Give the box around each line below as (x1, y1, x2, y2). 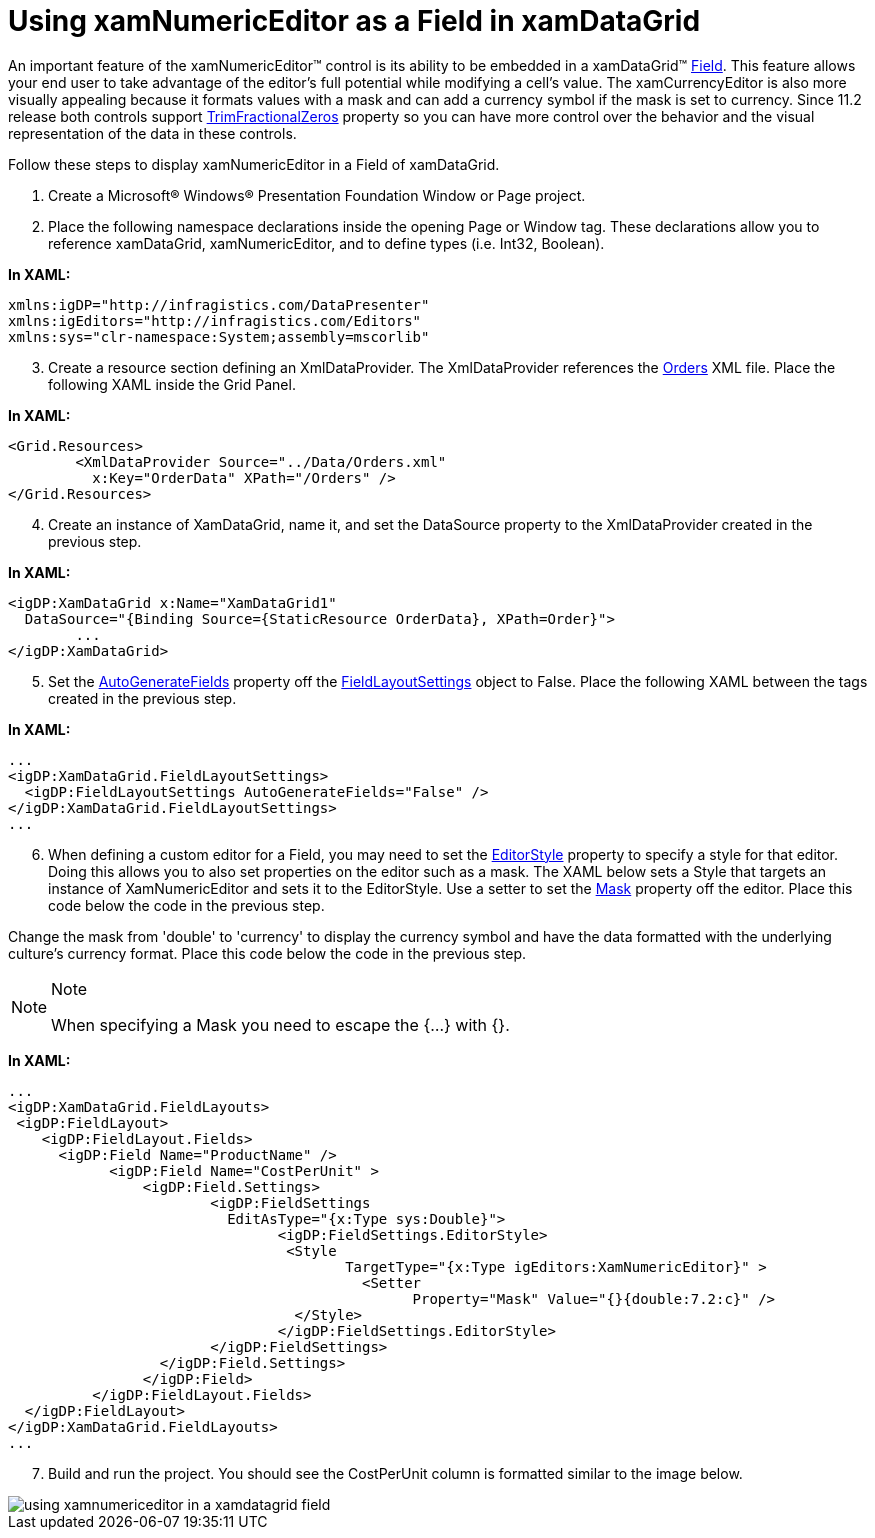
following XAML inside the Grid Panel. (48, 375, 296, 393)
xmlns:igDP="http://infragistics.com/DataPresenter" (8, 296, 430, 313)
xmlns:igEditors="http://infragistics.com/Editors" (8, 312, 422, 329)
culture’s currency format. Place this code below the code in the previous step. (8, 944, 527, 962)
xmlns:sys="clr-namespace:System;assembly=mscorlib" (8, 328, 430, 345)
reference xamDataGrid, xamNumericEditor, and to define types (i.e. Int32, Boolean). (48, 234, 605, 252)
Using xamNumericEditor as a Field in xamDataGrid (8, 4, 701, 38)
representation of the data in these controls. (8, 124, 297, 142)
